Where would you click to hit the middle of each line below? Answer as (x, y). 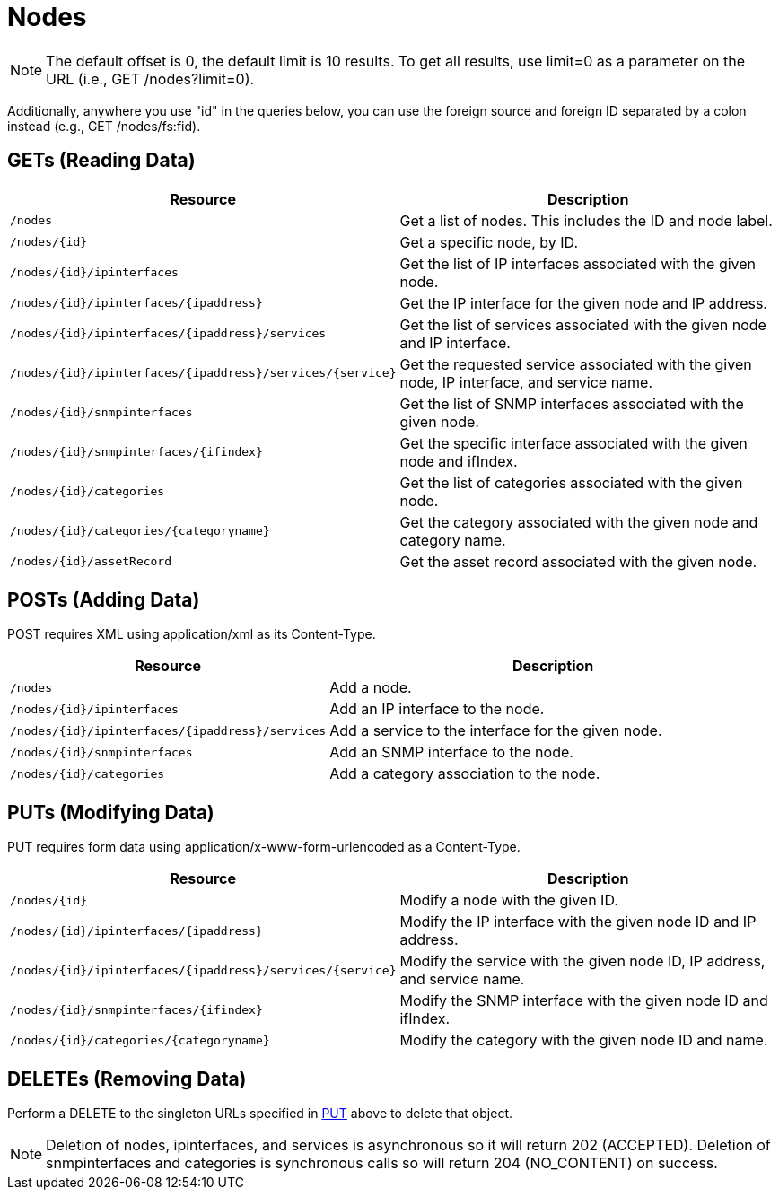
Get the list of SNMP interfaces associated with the (572, 403)
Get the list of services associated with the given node (583, 324)
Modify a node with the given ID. (509, 900)
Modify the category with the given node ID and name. (584, 1040)
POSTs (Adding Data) (104, 600)
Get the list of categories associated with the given (571, 482)
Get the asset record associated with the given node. (578, 561)
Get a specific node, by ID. (489, 242)
